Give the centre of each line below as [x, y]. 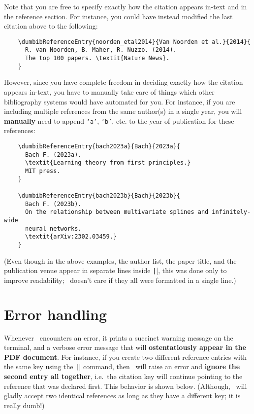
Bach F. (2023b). [53, 204]
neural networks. [53, 228]
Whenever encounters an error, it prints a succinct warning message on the [119, 337]
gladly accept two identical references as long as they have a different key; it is [122, 396]
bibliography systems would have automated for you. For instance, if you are [120, 101]
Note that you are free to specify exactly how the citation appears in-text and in [126, 6]
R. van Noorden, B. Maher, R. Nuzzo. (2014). [101, 50]
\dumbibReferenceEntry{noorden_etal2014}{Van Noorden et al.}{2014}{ [134, 42]
